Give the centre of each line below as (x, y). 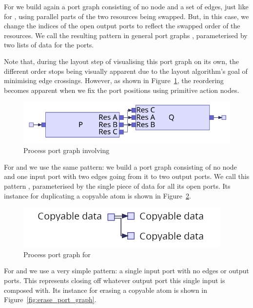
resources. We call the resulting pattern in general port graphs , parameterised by (126, 35)
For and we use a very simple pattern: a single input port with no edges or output (126, 271)
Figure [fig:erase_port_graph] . (50, 299)
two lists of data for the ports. (49, 45)
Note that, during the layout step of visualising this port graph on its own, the (121, 61)
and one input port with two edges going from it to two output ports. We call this (127, 176)
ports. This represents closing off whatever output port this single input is (115, 280)
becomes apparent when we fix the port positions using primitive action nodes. (122, 90)
